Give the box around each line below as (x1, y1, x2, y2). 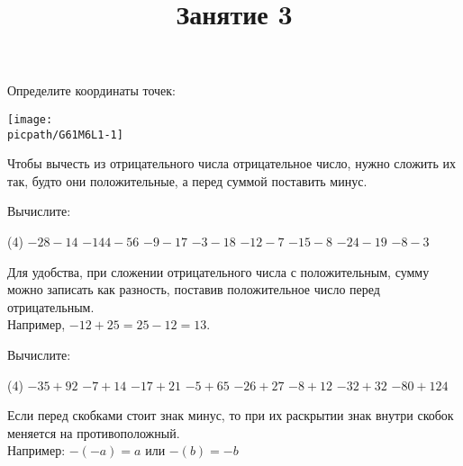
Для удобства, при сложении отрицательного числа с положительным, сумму (7, 262, 430, 281)
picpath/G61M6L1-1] (7, 128, 123, 141)
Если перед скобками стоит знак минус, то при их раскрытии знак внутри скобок (7, 406, 454, 425)
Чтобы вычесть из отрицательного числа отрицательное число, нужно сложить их (7, 154, 456, 173)
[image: (7, 112, 53, 126)
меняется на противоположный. (7, 423, 180, 442)
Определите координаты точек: (7, 81, 177, 100)
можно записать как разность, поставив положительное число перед (7, 280, 380, 299)
